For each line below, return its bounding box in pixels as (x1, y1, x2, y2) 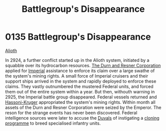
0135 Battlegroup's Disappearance (5, 31, 151, 43)
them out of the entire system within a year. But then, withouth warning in (5, 88, 155, 94)
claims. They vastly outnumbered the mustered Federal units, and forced (5, 83, 154, 89)
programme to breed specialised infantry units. (5, 120, 101, 126)
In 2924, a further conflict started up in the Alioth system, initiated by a (5, 57, 150, 63)
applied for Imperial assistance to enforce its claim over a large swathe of (5, 68, 155, 74)
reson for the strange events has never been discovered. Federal (5, 110, 138, 116)
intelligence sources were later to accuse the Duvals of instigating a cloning (5, 115, 160, 121)
